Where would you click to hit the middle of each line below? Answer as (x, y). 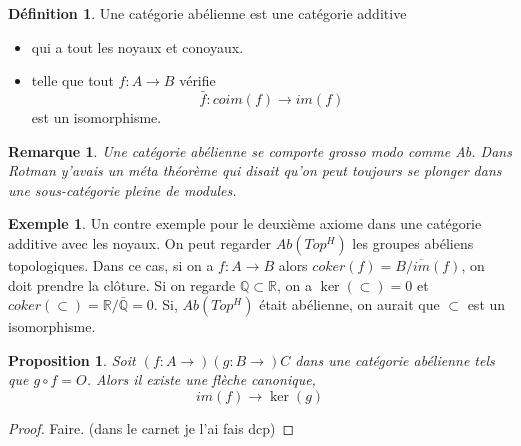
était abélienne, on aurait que (349, 304)
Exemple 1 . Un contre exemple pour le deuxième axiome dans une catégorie (245, 223)
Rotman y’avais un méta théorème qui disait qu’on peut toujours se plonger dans (255, 170)
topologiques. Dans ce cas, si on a (111, 264)
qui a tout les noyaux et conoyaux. (137, 46)
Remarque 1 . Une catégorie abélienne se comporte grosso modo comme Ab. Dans (260, 150)
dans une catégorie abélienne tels (395, 359)
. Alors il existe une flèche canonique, (201, 379)
